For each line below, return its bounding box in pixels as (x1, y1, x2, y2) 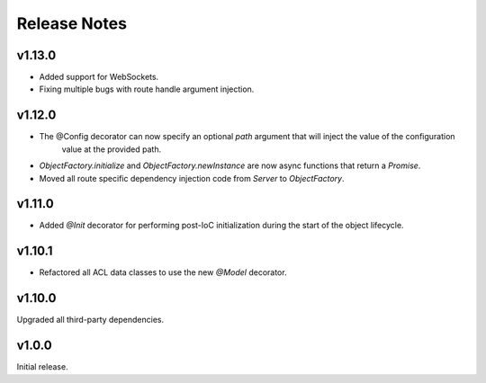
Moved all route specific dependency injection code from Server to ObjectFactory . (39, 173, 345, 183)
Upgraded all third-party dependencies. (16, 315, 165, 325)
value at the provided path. (61, 144, 162, 155)
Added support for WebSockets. (39, 72, 159, 83)
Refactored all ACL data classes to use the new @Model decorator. (39, 267, 287, 278)
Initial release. (16, 361, 68, 372)
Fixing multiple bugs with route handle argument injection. (39, 84, 255, 94)
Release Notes (16, 13, 128, 33)
